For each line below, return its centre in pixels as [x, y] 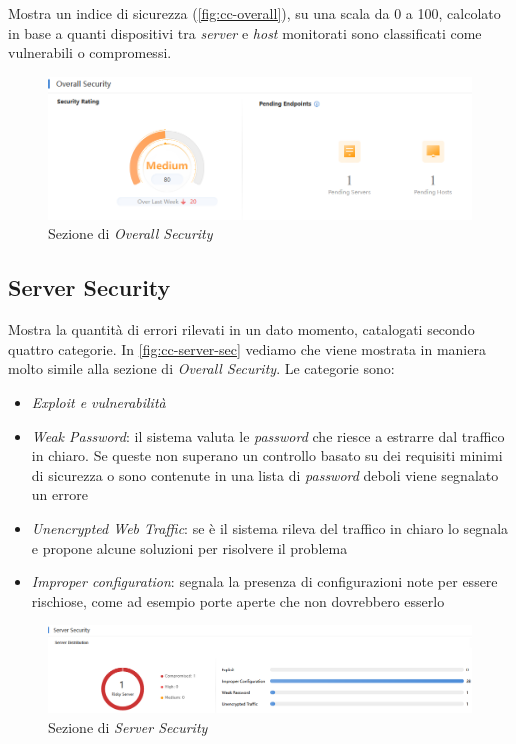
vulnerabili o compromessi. [90, 52]
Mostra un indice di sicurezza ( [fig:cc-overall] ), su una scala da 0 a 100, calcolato [254, 13]
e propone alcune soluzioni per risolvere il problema [189, 547]
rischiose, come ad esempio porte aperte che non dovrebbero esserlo [238, 600]
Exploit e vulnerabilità [98, 401]
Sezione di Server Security [128, 727]
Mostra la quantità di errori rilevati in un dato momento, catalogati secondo [241, 329]
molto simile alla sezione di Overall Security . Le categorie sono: [201, 368]
